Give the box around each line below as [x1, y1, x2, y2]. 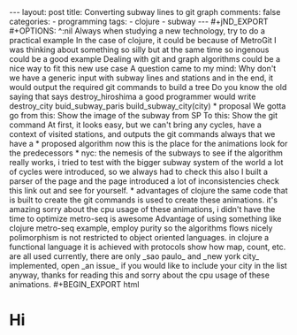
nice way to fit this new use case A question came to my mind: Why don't [9, 64, 277, 73]
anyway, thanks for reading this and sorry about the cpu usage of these [9, 270, 270, 280]
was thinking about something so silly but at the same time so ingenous [9, 44, 270, 55]
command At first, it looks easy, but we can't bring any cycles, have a [9, 119, 263, 130]
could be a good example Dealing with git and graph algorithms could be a [9, 54, 281, 64]
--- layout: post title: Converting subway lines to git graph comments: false [9, 7, 281, 17]
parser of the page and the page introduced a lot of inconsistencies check [9, 176, 280, 187]
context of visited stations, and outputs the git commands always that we [9, 129, 276, 139]
